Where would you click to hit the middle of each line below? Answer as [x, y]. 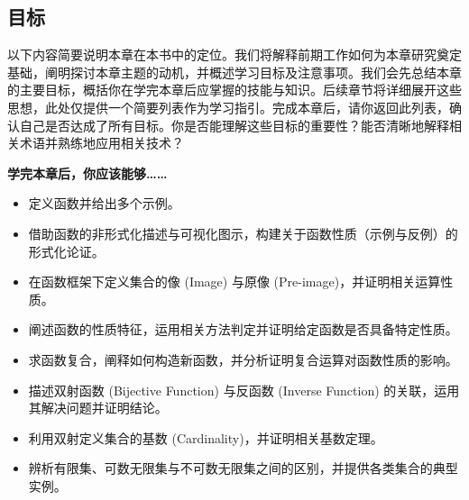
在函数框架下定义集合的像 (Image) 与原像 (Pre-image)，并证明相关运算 [234, 282]
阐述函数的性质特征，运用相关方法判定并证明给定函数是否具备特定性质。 [243, 329]
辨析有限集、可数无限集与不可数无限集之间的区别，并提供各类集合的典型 [243, 468]
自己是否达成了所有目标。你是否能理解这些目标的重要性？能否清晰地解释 [234, 125]
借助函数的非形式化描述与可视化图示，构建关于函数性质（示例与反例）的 [243, 233]
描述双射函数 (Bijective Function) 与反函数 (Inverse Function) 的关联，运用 [244, 390]
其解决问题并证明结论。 [98, 408]
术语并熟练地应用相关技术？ [101, 143]
